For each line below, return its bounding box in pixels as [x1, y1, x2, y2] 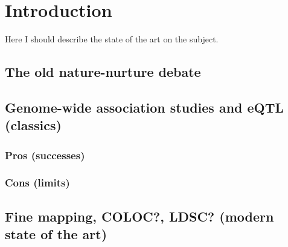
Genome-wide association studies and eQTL [5, 97, 284, 116]
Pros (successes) [5, 147, 85, 162]
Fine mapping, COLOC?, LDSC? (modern [5, 206, 274, 225]
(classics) [5, 116, 62, 134]
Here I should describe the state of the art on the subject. [5, 33, 219, 45]
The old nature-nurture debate [5, 62, 201, 81]
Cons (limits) [5, 175, 70, 190]
